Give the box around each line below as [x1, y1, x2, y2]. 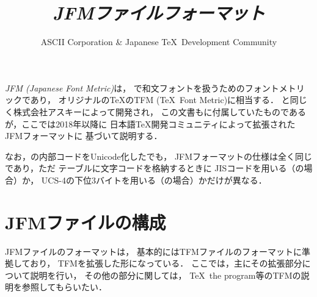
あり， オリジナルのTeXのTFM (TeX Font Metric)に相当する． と [30, 93, 290, 106]
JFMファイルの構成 [5, 209, 166, 234]
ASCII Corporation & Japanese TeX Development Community [40, 35, 277, 48]
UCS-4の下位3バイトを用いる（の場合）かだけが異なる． [41, 173, 267, 186]
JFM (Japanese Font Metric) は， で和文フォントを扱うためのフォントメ [5, 81, 288, 94]
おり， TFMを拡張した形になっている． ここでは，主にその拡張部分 [30, 257, 302, 270]
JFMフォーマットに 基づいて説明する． [5, 129, 162, 142]
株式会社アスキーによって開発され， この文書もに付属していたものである [13, 105, 306, 118]
